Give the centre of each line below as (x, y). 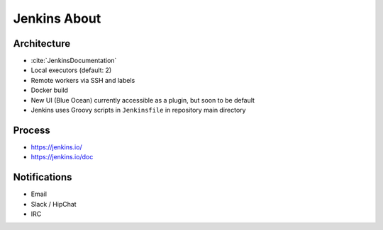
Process (32, 130)
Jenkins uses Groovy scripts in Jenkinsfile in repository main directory (138, 110)
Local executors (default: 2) (71, 70)
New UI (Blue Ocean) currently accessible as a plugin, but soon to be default (143, 100)
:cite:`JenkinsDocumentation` (74, 61)
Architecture (42, 44)
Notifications (43, 177)
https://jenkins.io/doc (62, 157)
